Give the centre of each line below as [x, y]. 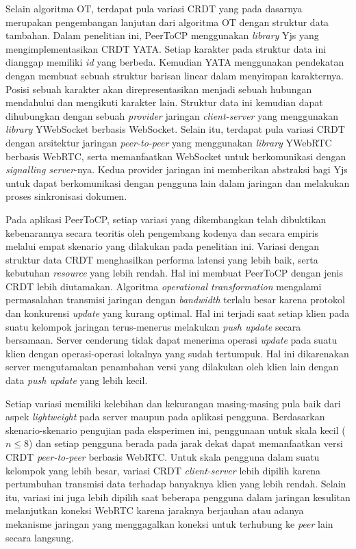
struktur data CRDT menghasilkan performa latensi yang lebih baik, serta [162, 259]
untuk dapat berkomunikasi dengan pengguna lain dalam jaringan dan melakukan [178, 182]
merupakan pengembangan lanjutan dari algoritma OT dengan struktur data [167, 22]
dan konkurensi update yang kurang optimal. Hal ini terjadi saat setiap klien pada [178, 313]
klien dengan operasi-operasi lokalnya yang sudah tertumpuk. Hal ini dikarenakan [177, 353]
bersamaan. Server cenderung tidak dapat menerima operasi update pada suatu [171, 340]
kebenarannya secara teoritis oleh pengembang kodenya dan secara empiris [162, 232]
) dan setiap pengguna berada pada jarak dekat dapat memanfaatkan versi [186, 443]
